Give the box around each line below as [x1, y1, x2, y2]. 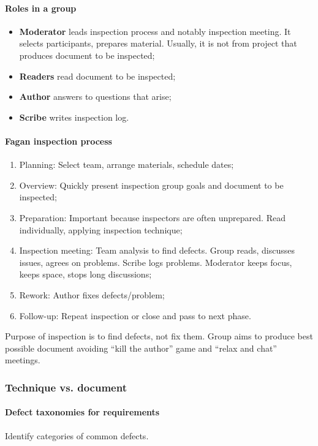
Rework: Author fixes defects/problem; [19, 288, 165, 301]
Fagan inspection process [5, 134, 112, 147]
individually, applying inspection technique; [19, 223, 183, 236]
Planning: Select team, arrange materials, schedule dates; [19, 158, 234, 171]
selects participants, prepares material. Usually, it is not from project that [19, 37, 297, 50]
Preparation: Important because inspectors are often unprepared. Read [19, 211, 286, 224]
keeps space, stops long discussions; [19, 268, 152, 281]
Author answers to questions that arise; [19, 90, 172, 103]
